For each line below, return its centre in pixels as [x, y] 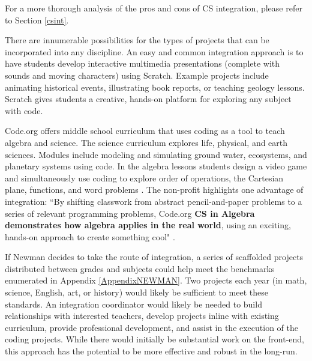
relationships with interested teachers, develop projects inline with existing [142, 316]
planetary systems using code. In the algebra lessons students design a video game [156, 166]
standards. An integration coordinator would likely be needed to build [133, 304]
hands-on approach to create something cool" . [90, 236]
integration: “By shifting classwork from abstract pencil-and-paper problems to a [154, 201]
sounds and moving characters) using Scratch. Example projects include [137, 75]
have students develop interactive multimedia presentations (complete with [142, 63]
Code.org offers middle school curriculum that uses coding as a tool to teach [145, 131]
